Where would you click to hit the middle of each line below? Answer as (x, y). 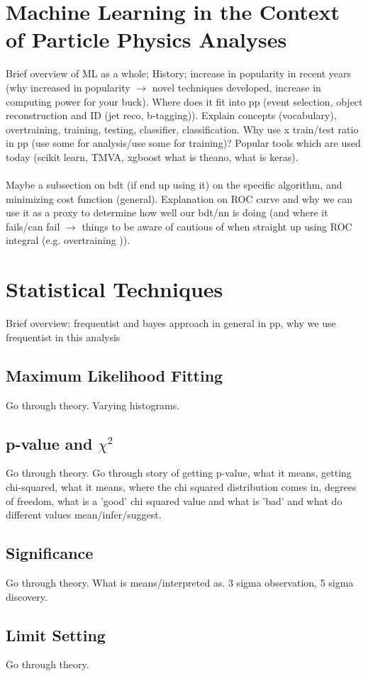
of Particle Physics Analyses (146, 39)
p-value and (49, 443)
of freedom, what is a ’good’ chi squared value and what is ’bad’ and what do (174, 500)
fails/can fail (33, 226)
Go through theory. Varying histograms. (93, 405)
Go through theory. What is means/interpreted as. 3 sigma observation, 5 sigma (180, 582)
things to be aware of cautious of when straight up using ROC (217, 226)
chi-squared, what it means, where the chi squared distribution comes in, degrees (181, 486)
